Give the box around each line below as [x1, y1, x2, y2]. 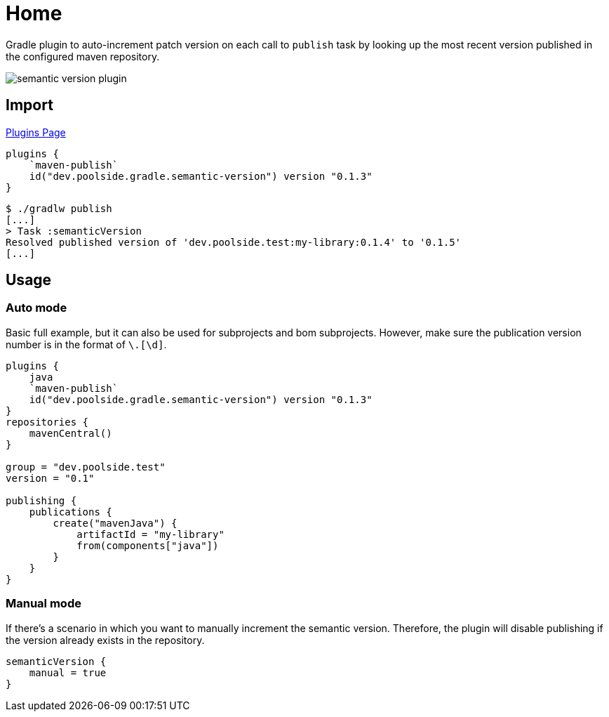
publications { [29, 506, 112, 518]
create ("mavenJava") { [53, 517, 178, 529]
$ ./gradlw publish [6, 202, 112, 214]
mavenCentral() [29, 427, 112, 439]
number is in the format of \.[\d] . [6, 338, 167, 350]
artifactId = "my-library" [76, 528, 225, 540]
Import [6, 96, 53, 114]
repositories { [6, 416, 89, 428]
